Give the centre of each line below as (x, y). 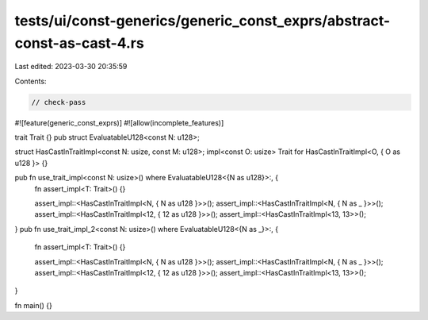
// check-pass (59, 102)
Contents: (31, 81)
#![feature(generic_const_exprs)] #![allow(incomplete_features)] (119, 122)
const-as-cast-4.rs (79, 43)
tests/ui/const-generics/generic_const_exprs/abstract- (203, 21)
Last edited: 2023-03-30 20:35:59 (71, 67)
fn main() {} (34, 305)
